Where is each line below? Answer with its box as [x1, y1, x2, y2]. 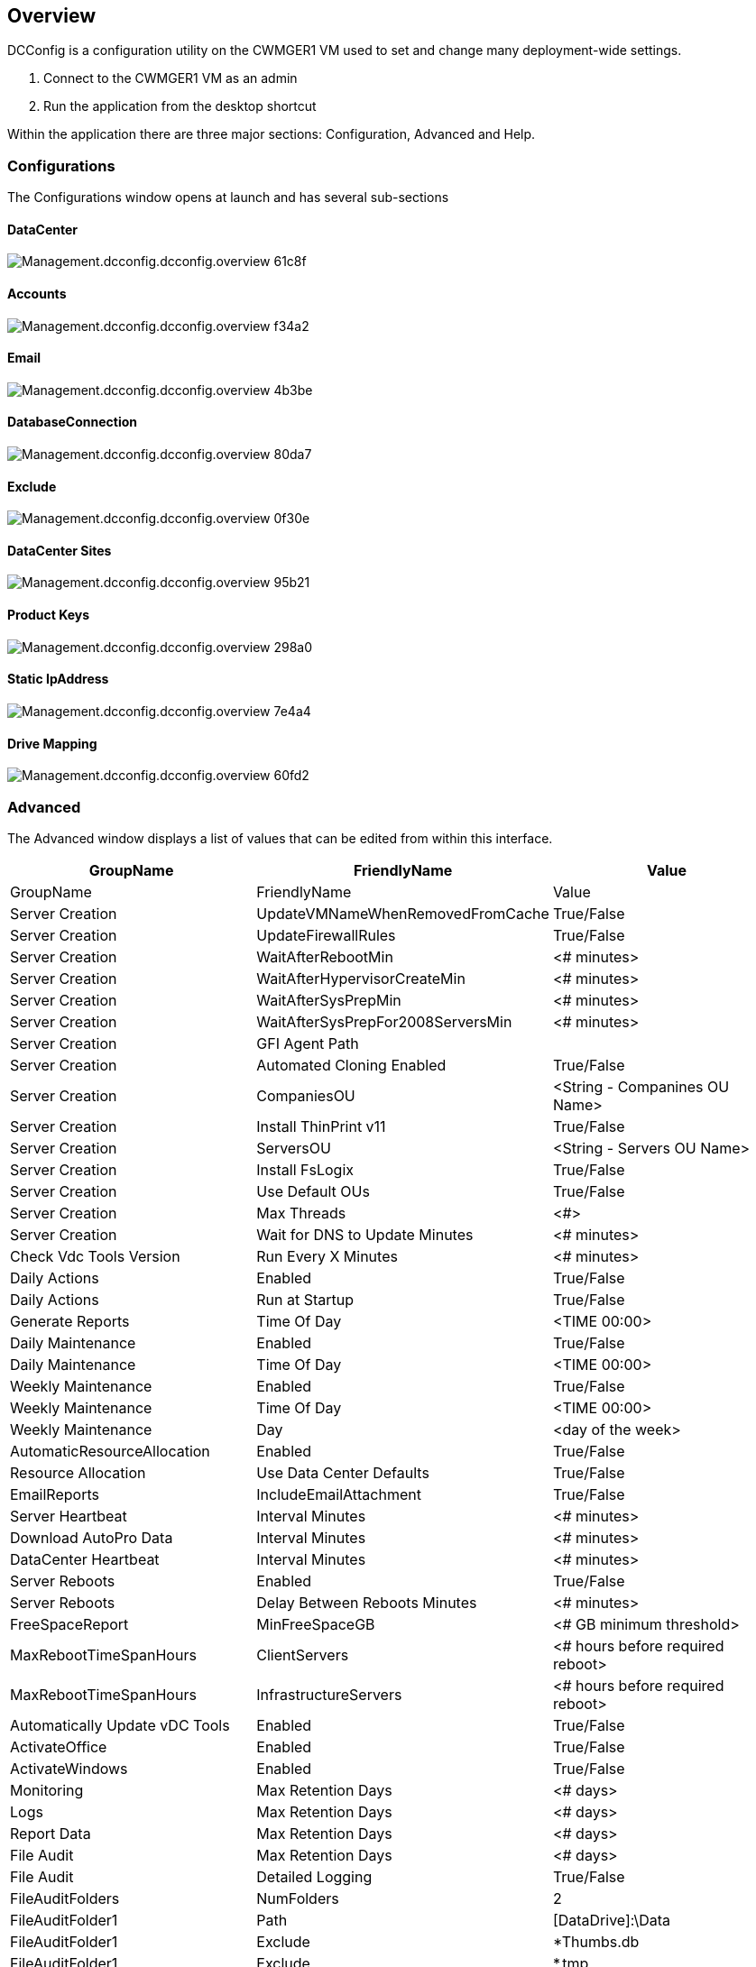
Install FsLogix [256, 1160, 354, 1179]
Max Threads [256, 1203, 346, 1222]
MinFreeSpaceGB [256, 1614, 375, 1633]
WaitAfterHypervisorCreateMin [256, 969, 466, 988]
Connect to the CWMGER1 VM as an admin [43, 70, 298, 87]
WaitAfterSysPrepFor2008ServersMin [256, 1012, 512, 1031]
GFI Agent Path [256, 1034, 359, 1052]
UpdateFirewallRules [256, 925, 396, 944]
